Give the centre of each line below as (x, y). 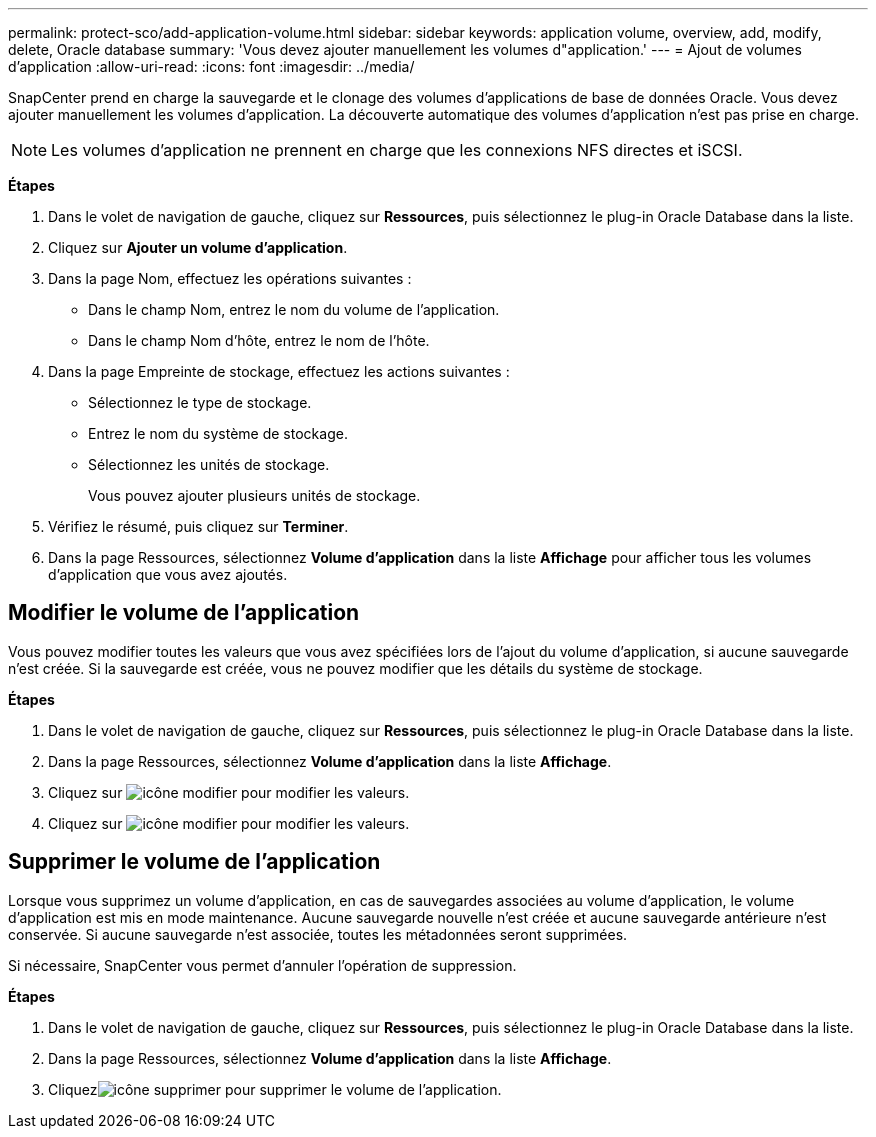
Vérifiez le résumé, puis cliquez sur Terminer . (198, 526)
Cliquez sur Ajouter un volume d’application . (198, 247)
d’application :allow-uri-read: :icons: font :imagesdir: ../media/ (211, 66)
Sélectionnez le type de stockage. (200, 402)
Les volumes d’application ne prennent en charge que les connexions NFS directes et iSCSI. (397, 150)
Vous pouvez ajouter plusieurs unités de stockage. (254, 495)
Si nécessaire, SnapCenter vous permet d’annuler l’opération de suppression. (262, 965)
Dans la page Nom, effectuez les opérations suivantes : (230, 278)
